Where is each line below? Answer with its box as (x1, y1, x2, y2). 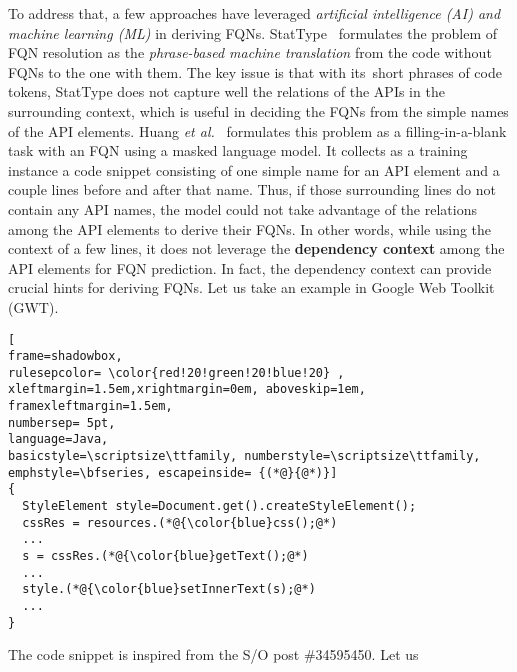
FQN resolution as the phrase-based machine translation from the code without (8, 42, 492, 63)
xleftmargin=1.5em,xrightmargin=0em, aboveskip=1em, (8, 382, 366, 397)
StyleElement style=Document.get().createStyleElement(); (22, 499, 417, 514)
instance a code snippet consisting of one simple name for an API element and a (8, 159, 500, 180)
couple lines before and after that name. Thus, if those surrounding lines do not (8, 179, 496, 200)
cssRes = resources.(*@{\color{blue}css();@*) (22, 515, 338, 530)
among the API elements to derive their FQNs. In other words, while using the (8, 218, 492, 239)
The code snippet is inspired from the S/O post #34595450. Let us (8, 644, 419, 665)
